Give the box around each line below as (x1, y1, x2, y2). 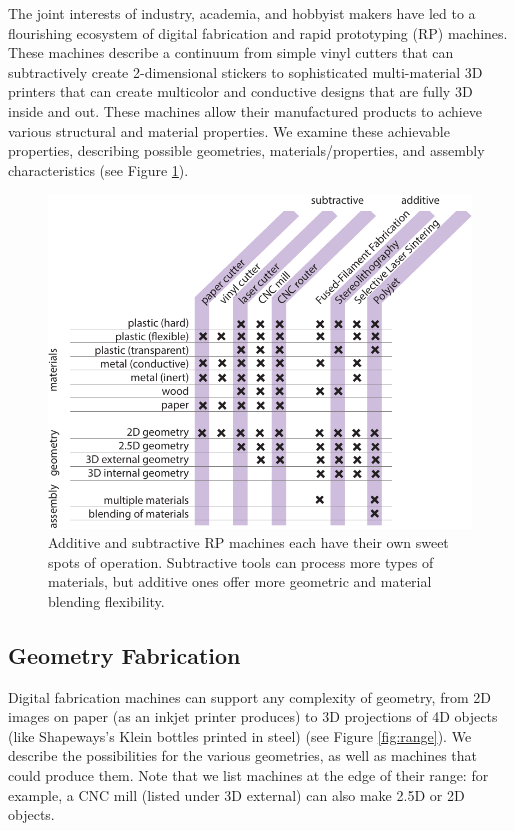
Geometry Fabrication (8, 639, 241, 670)
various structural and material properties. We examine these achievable (8, 120, 450, 141)
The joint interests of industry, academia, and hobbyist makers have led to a (8, 3, 476, 23)
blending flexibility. (48, 590, 165, 611)
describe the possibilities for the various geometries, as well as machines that (8, 745, 478, 766)
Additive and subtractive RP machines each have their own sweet (48, 532, 449, 553)
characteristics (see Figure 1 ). (8, 159, 189, 180)
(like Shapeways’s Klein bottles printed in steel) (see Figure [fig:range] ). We (8, 725, 472, 746)
